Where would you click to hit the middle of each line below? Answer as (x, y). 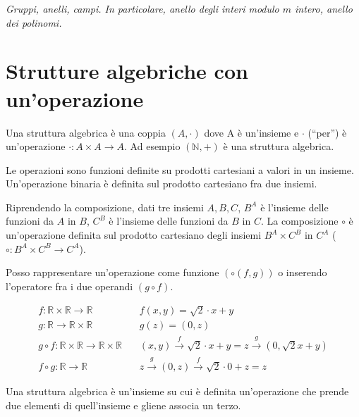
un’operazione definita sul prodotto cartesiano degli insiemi (134, 235)
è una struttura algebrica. (279, 146)
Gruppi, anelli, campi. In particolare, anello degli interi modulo (142, 8)
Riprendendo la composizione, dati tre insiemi (105, 207)
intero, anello (324, 8)
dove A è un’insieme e (251, 132)
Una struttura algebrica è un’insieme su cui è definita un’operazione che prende (177, 391)
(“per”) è (327, 132)
